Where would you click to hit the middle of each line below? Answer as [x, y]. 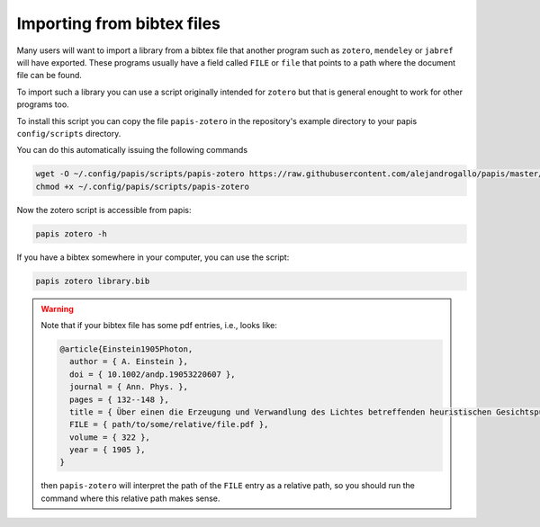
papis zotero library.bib [93, 281]
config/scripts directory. [69, 133]
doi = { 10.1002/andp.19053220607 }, [152, 374]
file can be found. [49, 76]
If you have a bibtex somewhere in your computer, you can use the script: [153, 257]
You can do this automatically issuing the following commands [132, 150]
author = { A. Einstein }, [129, 362]
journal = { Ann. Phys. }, [129, 387]
